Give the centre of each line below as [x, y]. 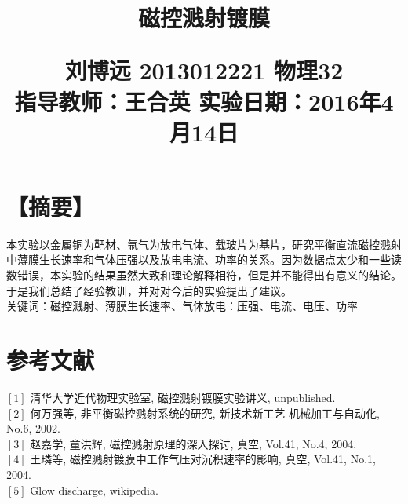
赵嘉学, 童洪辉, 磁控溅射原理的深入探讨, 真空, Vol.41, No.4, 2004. [193, 443]
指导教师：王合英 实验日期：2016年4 [204, 101]
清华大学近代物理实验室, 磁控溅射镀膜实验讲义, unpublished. [183, 397]
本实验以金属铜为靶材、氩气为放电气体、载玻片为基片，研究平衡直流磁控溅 [199, 244]
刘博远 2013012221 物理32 [204, 70]
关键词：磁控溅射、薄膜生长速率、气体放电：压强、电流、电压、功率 [182, 306]
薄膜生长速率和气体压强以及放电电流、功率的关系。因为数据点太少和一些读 [209, 259]
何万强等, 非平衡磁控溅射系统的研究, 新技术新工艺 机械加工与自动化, [205, 413]
